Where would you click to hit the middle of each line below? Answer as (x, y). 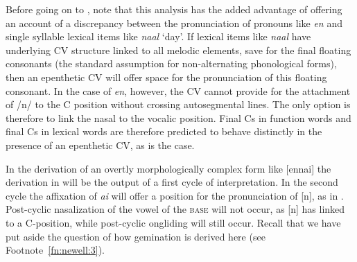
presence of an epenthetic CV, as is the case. (100, 145)
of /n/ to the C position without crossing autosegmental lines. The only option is (178, 104)
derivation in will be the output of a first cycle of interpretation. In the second (172, 182)
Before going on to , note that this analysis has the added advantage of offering (174, 9)
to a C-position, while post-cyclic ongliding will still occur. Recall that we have (173, 222)
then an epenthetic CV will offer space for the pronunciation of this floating (166, 77)
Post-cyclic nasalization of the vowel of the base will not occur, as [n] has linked (175, 209)
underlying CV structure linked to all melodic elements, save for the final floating (178, 50)
